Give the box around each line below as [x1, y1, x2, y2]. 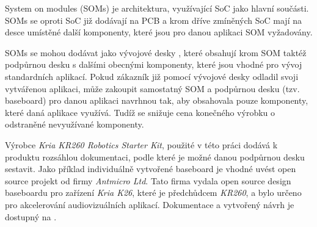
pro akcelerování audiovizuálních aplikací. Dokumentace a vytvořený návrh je [5, 198, 294, 211]
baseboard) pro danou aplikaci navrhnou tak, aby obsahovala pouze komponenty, [5, 94, 308, 107]
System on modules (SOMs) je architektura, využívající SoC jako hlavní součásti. [5, 2, 309, 14]
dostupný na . [5, 210, 57, 223]
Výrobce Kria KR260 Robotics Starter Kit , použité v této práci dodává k [5, 138, 278, 151]
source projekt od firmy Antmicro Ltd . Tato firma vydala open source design [5, 174, 291, 187]
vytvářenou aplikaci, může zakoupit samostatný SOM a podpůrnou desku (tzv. [5, 82, 300, 95]
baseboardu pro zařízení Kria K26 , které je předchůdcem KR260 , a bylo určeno [5, 186, 302, 199]
